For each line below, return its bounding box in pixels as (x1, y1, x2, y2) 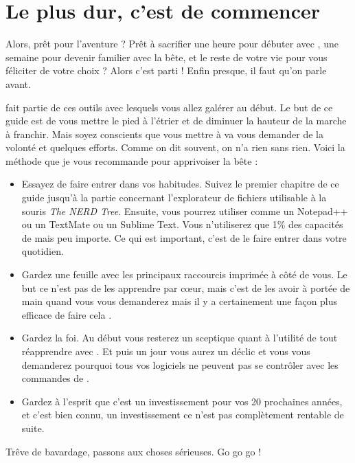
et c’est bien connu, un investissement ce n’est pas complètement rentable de (21, 407, 344, 422)
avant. (5, 76, 31, 91)
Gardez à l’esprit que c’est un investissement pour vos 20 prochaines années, (21, 394, 343, 408)
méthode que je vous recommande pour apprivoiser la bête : (5, 153, 258, 168)
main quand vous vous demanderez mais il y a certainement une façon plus (21, 294, 338, 308)
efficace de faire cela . (21, 307, 112, 321)
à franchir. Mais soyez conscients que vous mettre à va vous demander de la (5, 126, 323, 141)
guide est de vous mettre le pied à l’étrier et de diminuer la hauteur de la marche (5, 113, 347, 128)
